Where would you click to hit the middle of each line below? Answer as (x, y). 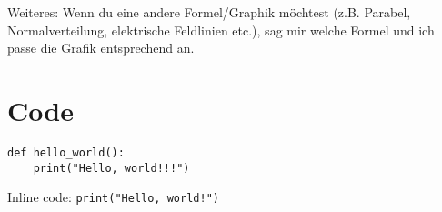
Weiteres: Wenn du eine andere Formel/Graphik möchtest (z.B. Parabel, (209, 12)
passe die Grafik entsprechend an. (101, 48)
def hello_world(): (66, 152)
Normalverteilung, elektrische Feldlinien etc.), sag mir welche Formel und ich (221, 30)
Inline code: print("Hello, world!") (113, 197)
